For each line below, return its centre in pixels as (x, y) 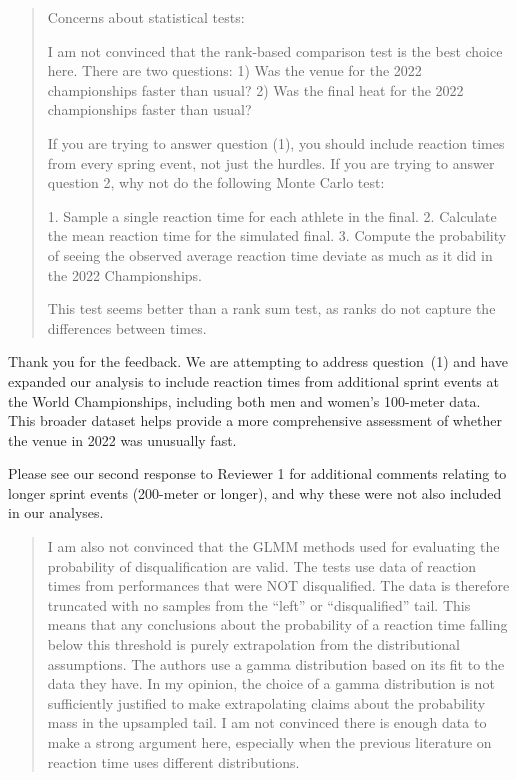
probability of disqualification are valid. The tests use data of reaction (262, 565)
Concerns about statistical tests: (146, 17)
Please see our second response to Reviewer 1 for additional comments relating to (257, 473)
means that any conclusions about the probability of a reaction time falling (277, 624)
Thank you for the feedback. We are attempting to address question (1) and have (258, 361)
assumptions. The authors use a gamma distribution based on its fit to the (276, 663)
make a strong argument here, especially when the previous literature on (269, 742)
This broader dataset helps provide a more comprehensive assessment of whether (255, 420)
